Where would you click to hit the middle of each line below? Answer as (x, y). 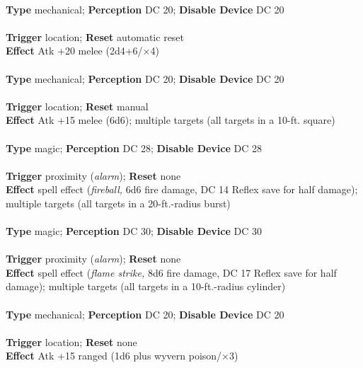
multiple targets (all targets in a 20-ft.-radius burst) (118, 203)
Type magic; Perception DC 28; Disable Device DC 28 (134, 148)
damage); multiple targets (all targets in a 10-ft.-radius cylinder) (146, 286)
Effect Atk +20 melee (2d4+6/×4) (82, 51)
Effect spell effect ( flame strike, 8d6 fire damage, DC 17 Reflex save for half (171, 272)
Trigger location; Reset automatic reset (95, 36)
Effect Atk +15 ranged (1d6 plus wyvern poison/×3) (122, 356)
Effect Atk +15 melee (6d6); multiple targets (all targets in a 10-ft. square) (171, 120)
